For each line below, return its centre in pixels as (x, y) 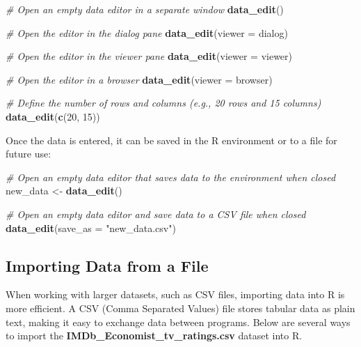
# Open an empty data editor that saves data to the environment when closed (171, 177)
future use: (29, 154)
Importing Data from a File (107, 265)
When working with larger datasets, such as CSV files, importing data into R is (175, 294)
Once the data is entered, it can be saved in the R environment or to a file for (171, 140)
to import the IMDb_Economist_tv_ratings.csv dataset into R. (154, 336)
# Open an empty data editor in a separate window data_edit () (145, 9)
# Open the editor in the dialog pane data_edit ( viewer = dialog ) (147, 32)
